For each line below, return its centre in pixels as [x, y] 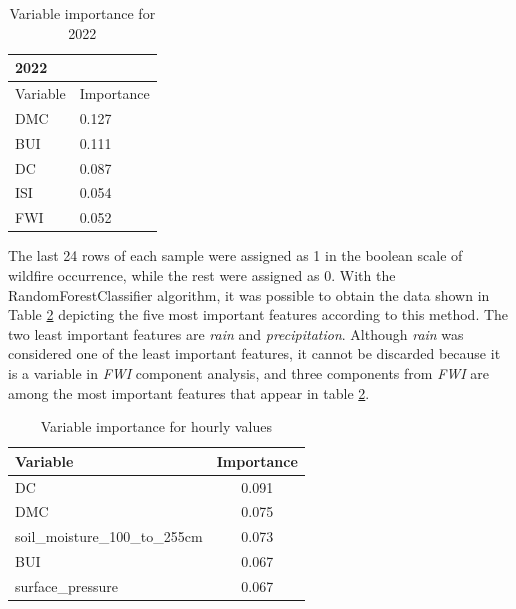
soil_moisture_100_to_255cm [109, 536]
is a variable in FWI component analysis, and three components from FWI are [249, 372]
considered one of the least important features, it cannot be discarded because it [254, 353]
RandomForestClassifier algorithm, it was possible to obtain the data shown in [249, 294]
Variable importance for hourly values [156, 426]
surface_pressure [67, 585]
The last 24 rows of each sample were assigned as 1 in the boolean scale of [235, 255]
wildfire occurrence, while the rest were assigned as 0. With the [202, 274]
